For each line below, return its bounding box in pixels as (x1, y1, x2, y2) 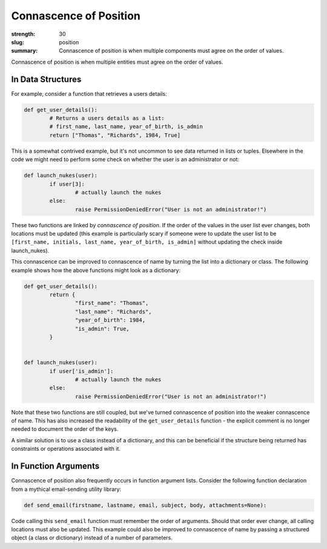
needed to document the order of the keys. (11, 425, 119, 433)
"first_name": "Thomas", (74, 300, 149, 307)
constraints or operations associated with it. (11, 445, 121, 453)
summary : (11, 47, 38, 55)
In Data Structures (11, 74, 82, 84)
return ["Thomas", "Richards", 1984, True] (49, 131, 181, 139)
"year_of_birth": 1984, (74, 317, 145, 324)
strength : (11, 30, 36, 38)
